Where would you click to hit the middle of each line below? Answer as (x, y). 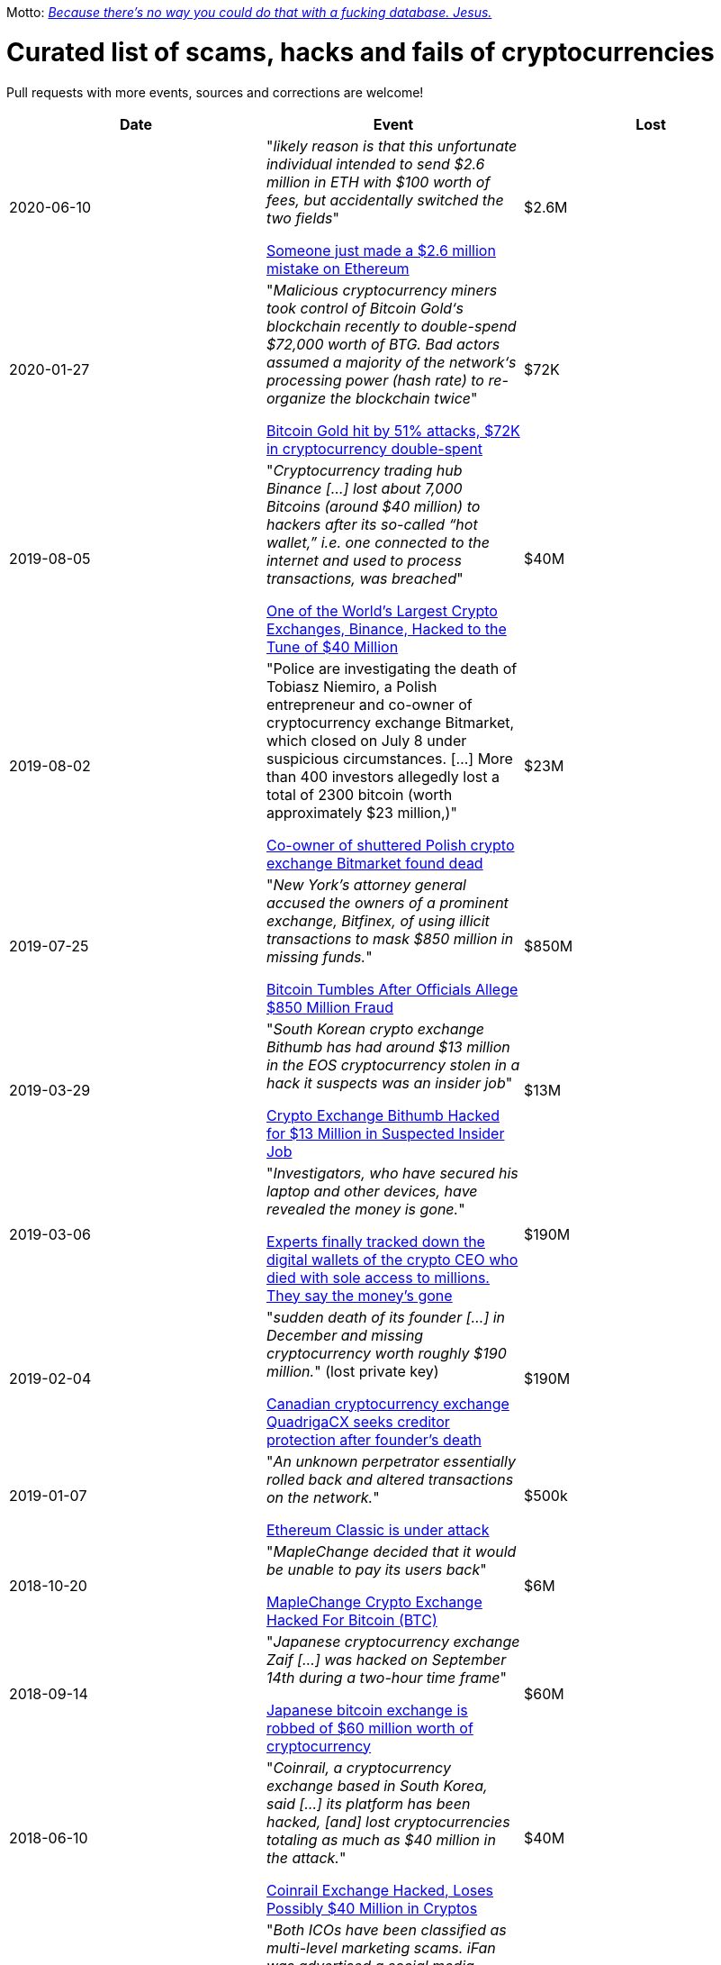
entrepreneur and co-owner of (369, 704)
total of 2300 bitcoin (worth (359, 794)
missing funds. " (319, 956)
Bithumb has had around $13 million (388, 1046)
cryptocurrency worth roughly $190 (386, 1353)
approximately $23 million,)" (361, 812)
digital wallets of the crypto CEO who (392, 1259)
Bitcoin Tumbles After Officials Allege (392, 989)
